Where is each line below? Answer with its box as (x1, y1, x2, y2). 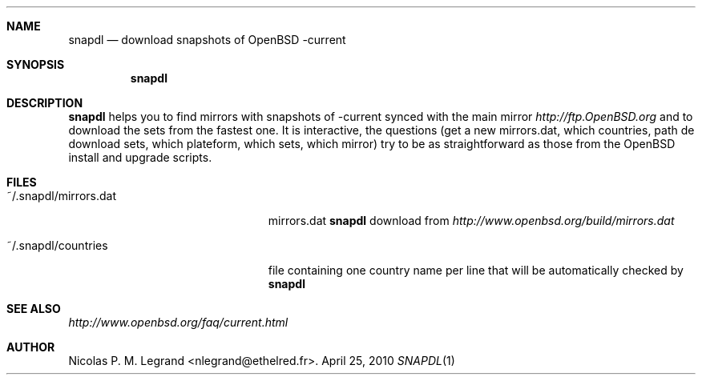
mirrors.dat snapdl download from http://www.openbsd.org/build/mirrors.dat (268, 214, 675, 227)
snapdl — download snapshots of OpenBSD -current (68, 33, 346, 46)
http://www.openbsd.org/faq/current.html (68, 315, 288, 329)
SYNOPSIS (6, 58, 65, 71)
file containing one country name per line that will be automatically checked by (268, 263, 684, 277)
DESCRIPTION (6, 96, 83, 110)
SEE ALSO (6, 302, 61, 315)
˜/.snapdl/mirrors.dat (6, 189, 116, 203)
